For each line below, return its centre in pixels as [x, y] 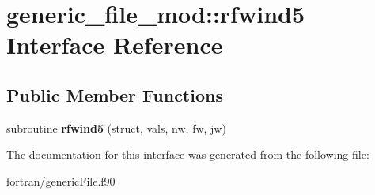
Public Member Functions [115, 94]
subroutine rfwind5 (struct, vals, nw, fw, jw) [116, 127]
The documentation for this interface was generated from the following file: [188, 154]
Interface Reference [115, 45]
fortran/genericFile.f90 [61, 180]
